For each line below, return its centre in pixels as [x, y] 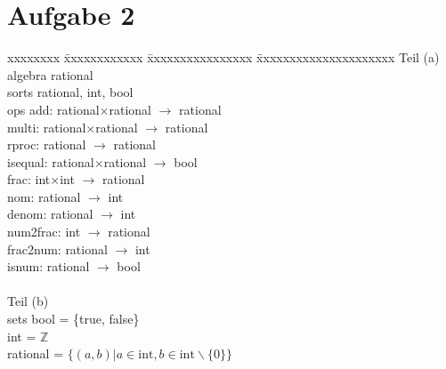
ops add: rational [53, 109]
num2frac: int [44, 232]
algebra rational [50, 74]
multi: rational [47, 127]
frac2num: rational [57, 249]
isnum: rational [49, 266]
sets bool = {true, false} [73, 319]
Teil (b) [28, 301]
